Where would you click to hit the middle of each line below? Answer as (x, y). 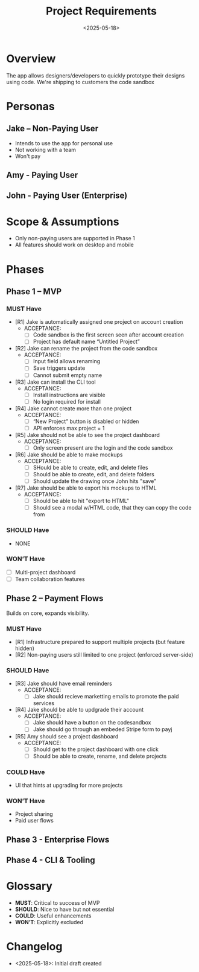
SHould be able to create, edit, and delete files (91, 467)
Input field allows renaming (67, 361)
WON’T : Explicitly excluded (49, 922)
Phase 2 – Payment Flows (55, 598)
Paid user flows (34, 821)
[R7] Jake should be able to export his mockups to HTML (86, 488)
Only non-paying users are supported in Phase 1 (75, 238)
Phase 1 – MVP (34, 291)
